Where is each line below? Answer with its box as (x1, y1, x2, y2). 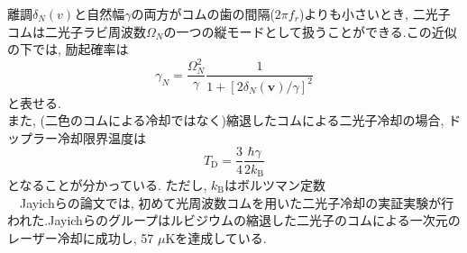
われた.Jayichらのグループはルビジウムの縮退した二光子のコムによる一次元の (7, 211, 461, 230)
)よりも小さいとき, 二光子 (298, 5, 451, 23)
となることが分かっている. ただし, (7, 175, 207, 194)
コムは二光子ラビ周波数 (7, 22, 146, 41)
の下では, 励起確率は (7, 40, 129, 59)
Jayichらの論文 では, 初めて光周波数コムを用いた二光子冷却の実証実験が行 (19, 193, 454, 212)
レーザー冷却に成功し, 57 (7, 228, 154, 247)
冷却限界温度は (57, 128, 146, 147)
